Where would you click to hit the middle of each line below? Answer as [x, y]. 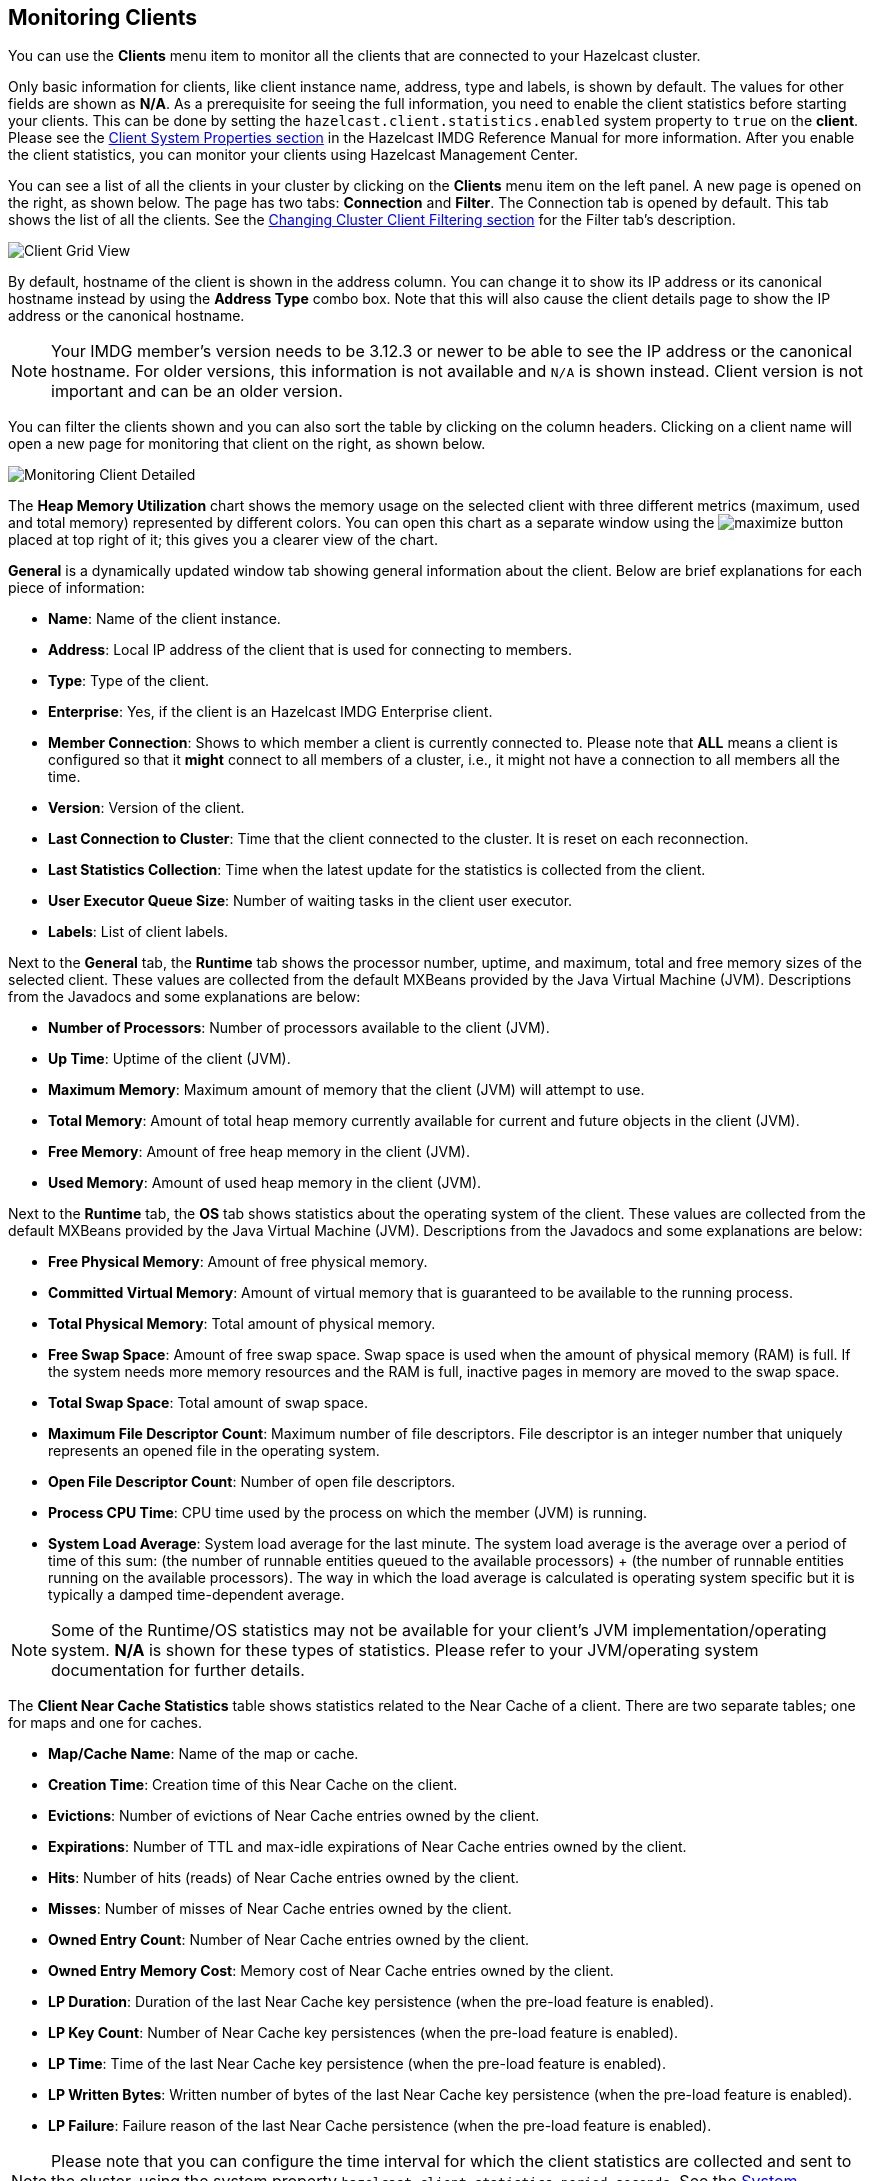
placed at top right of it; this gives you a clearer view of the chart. [223, 540]
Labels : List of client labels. [138, 932]
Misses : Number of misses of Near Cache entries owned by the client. [280, 1909]
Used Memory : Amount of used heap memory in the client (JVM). [265, 1183]
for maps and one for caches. [105, 1723]
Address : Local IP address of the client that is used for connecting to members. [310, 650]
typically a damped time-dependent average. [196, 1595]
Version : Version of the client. [146, 808]
